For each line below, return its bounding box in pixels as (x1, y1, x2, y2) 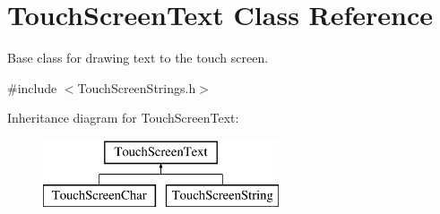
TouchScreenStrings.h (77, 78, 196, 97)
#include (7, 78, 57, 97)
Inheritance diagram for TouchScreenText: (7, 108, 239, 127)
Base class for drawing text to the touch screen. (7, 48, 269, 67)
